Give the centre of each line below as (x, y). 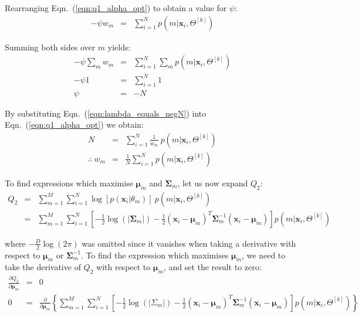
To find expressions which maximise (69, 183)
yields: (119, 47)
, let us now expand (213, 183)
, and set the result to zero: (212, 267)
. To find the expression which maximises (155, 255)
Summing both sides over (50, 47)
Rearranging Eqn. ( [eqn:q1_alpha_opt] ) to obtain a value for (116, 8)
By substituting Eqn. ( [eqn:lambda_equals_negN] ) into (106, 113)
